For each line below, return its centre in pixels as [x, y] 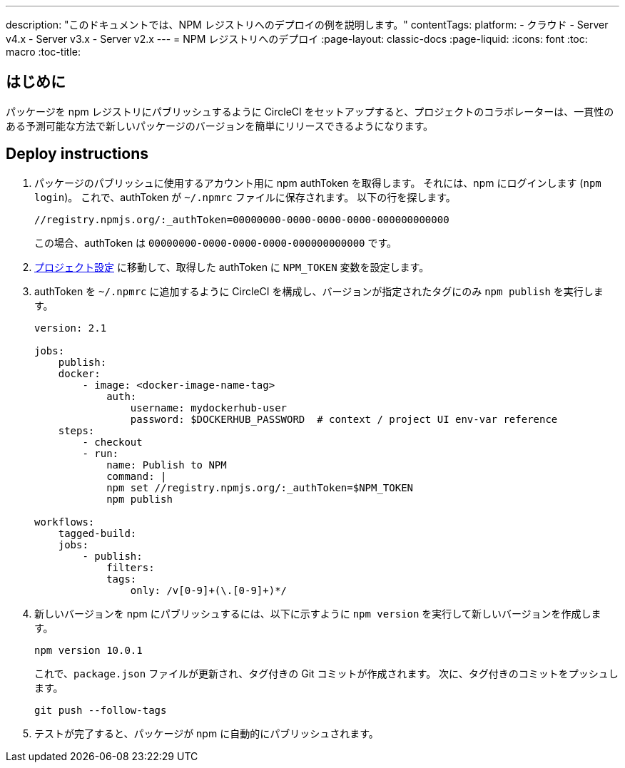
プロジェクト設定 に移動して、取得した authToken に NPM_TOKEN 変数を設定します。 [232, 267]
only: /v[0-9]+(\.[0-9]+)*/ [209, 590]
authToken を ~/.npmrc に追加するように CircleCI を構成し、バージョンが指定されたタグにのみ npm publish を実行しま [319, 291]
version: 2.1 [71, 328]
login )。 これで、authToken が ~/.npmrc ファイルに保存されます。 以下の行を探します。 [245, 197]
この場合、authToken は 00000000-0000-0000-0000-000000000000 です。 [216, 242]
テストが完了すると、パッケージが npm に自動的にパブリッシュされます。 [207, 733]
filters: [131, 567]
